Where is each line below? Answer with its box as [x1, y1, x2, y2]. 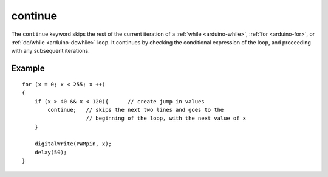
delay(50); [34, 149, 67, 156]
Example [11, 63, 45, 74]
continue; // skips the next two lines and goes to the [47, 106, 224, 113]
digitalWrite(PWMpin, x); [34, 141, 112, 147]
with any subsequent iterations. [11, 47, 91, 55]
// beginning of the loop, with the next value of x [86, 115, 247, 122]
